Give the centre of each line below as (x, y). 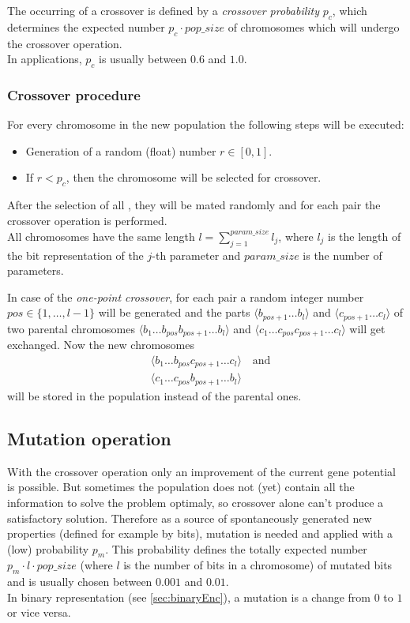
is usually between (143, 59)
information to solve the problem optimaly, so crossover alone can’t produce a (196, 502)
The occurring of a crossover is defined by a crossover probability (164, 10)
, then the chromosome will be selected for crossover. (194, 177)
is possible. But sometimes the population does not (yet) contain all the (181, 487)
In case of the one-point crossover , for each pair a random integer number (186, 296)
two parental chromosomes (71, 328)
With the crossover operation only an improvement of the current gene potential (201, 471)
